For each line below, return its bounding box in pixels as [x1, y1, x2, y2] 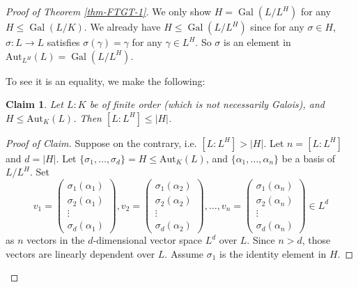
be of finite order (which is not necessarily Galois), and [89, 97, 325, 111]
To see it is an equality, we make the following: [6, 73, 205, 88]
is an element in [223, 35, 291, 49]
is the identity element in [219, 246, 327, 261]
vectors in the [26, 233, 85, 247]
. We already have [84, 20, 161, 33]
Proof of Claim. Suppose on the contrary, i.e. [6, 135, 197, 150]
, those [302, 233, 331, 247]
